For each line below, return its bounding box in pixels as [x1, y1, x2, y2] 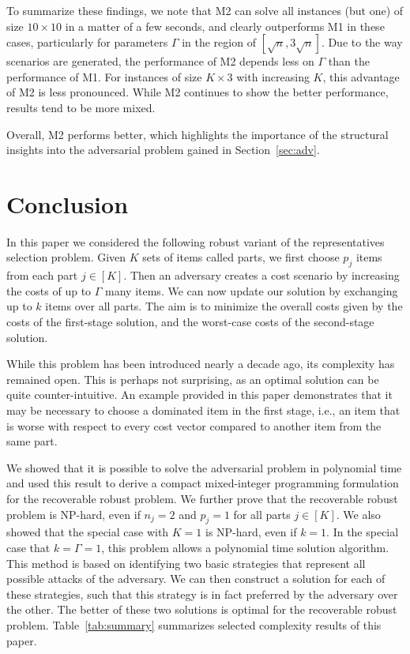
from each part [6, 267, 78, 284]
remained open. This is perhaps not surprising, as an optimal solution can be [6, 370, 379, 387]
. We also [336, 506, 381, 522]
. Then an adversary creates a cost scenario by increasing [123, 267, 400, 284]
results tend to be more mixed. [6, 99, 156, 115]
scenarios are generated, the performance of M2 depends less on [6, 53, 314, 70]
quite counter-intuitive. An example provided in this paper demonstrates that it [6, 386, 393, 403]
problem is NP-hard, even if [6, 506, 141, 522]
